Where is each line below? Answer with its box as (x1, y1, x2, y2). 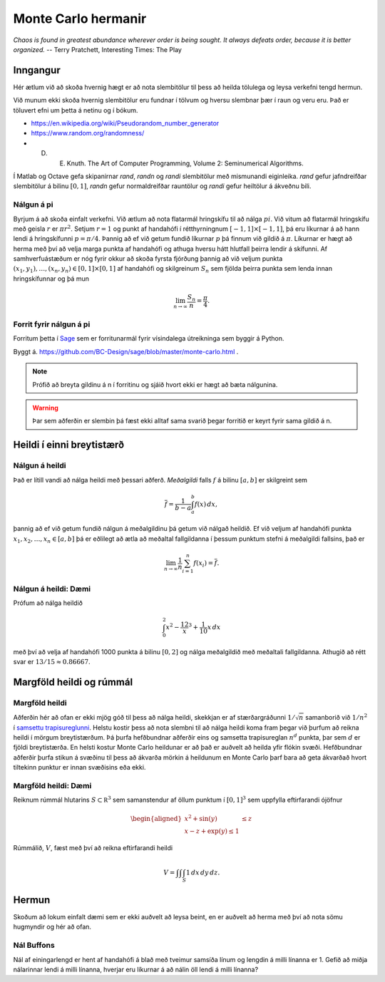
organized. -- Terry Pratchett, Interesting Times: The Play (13, 45, 182, 53)
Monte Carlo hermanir (13, 11, 147, 26)
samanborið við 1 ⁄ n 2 (305, 712, 367, 721)
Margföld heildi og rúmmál (13, 676, 133, 688)
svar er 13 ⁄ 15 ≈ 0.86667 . (13, 658, 91, 666)
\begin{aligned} (130, 815, 182, 822)
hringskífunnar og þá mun (13, 274, 89, 283)
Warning (32, 403, 58, 413)
